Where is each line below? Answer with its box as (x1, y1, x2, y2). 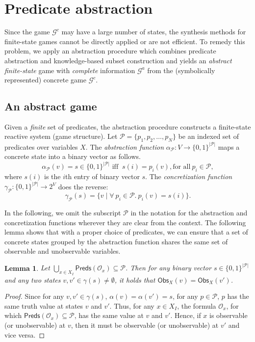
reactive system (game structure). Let (4, 131, 118, 141)
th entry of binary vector (65, 171, 140, 182)
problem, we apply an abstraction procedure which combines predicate (4, 46, 216, 56)
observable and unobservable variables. (4, 246, 121, 256)
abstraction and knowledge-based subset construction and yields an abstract (4, 55, 232, 65)
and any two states (4, 274, 61, 285)
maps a (218, 141, 240, 152)
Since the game (4, 26, 50, 37)
